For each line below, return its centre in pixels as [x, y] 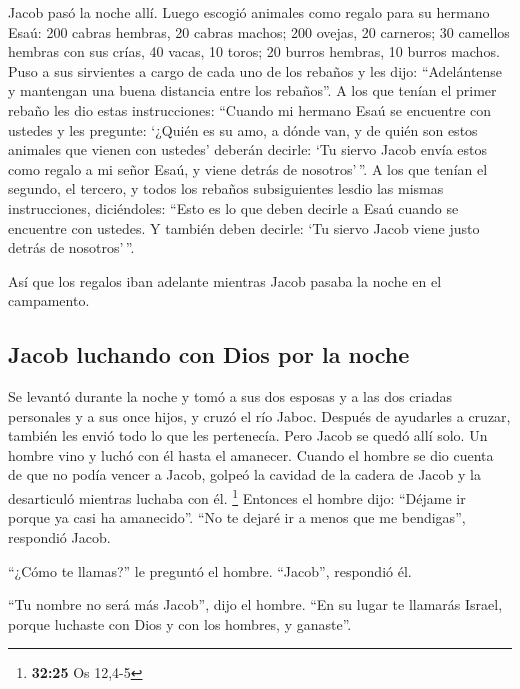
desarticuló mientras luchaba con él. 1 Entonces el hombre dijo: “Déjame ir [237, 496]
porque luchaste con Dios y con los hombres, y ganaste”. [180, 623]
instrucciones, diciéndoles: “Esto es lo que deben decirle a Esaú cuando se [233, 207]
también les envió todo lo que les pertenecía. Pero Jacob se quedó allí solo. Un [248, 435]
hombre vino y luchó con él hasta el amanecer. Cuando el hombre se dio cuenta [251, 454]
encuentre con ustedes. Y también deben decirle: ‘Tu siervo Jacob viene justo [244, 227]
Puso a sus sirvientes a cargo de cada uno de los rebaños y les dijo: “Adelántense [255, 70]
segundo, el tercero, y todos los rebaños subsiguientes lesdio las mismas [226, 188]
